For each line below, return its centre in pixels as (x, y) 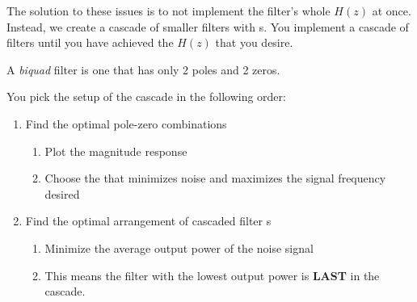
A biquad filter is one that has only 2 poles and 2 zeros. (143, 69)
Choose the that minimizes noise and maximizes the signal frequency (215, 178)
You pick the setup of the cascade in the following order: (146, 96)
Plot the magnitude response (116, 151)
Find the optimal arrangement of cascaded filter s (148, 221)
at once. (392, 10)
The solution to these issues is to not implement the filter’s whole (168, 10)
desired (62, 193)
